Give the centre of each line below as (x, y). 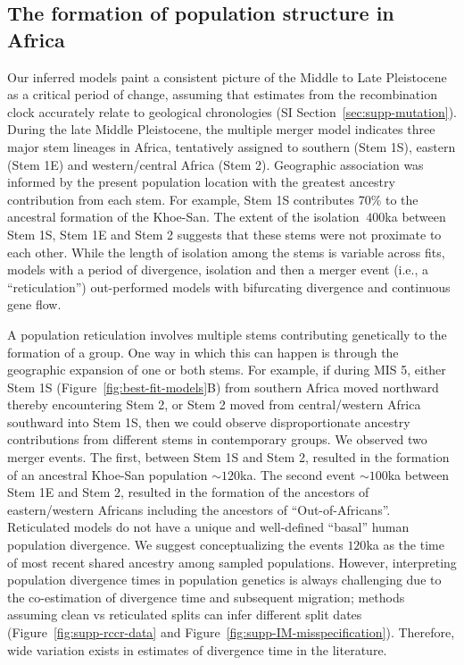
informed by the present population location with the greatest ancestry (201, 182)
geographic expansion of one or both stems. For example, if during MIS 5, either (227, 370)
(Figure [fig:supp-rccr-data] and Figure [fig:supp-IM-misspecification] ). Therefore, (231, 632)
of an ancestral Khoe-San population (108, 474)
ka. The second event (298, 474)
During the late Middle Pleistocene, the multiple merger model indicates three (221, 129)
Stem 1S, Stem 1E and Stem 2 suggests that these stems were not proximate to (224, 234)
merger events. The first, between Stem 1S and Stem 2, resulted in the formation (228, 457)
